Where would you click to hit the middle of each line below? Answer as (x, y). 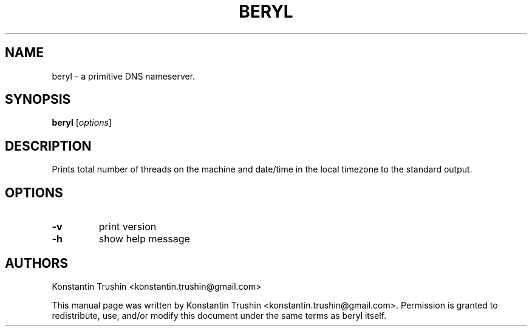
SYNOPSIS (38, 100)
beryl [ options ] (82, 123)
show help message (144, 239)
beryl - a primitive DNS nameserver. (124, 76)
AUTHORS (37, 263)
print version (128, 227)
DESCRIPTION (48, 146)
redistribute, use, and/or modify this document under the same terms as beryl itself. (219, 315)
